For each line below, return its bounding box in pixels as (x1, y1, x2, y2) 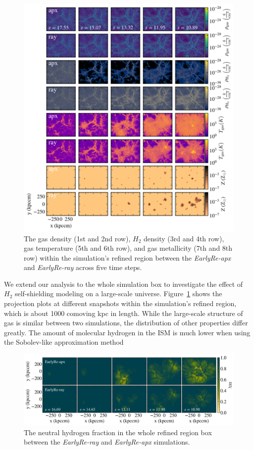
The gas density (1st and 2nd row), (24, 233, 131, 243)
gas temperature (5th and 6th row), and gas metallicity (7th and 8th (24, 243, 233, 253)
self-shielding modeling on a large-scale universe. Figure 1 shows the (14, 288, 222, 299)
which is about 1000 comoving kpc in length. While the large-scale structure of (4, 308, 243, 318)
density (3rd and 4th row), (143, 233, 224, 243)
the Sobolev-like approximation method (4, 337, 124, 347)
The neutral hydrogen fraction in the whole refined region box (24, 427, 212, 437)
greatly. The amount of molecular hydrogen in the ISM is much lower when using (4, 327, 251, 337)
